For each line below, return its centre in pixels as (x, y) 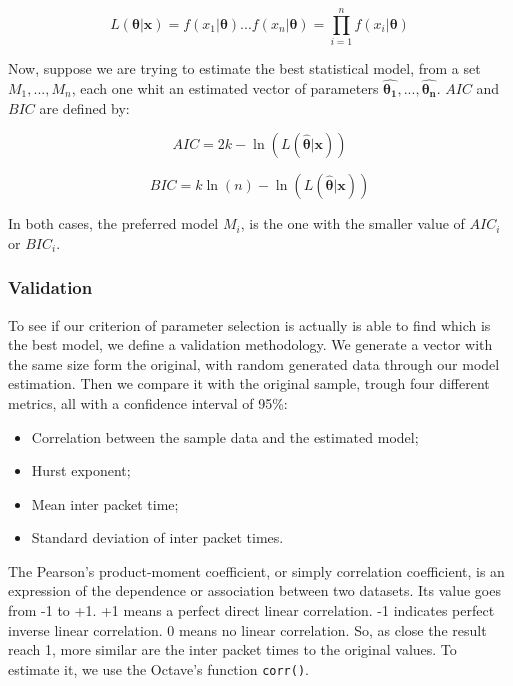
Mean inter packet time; (105, 503)
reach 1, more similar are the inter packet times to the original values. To (232, 649)
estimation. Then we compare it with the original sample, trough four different (249, 383)
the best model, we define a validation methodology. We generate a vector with (250, 344)
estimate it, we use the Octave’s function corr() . (158, 668)
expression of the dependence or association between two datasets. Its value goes (254, 590)
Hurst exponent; (81, 470)
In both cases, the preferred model (113, 223)
